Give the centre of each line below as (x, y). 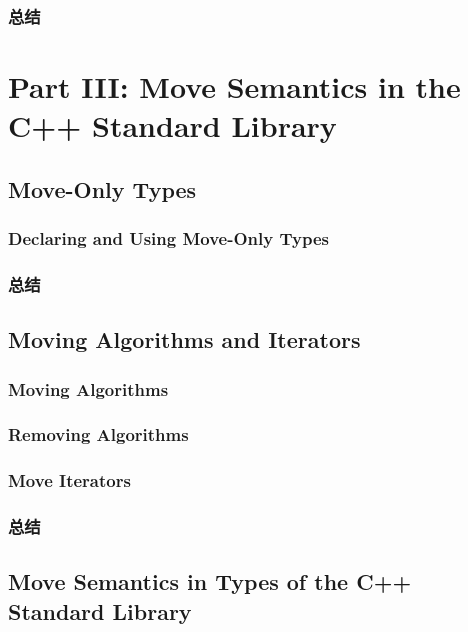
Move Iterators (69, 480)
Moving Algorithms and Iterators (184, 339)
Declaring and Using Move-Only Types (169, 238)
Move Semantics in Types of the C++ (210, 581)
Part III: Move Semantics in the (234, 86)
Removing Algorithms (98, 434)
